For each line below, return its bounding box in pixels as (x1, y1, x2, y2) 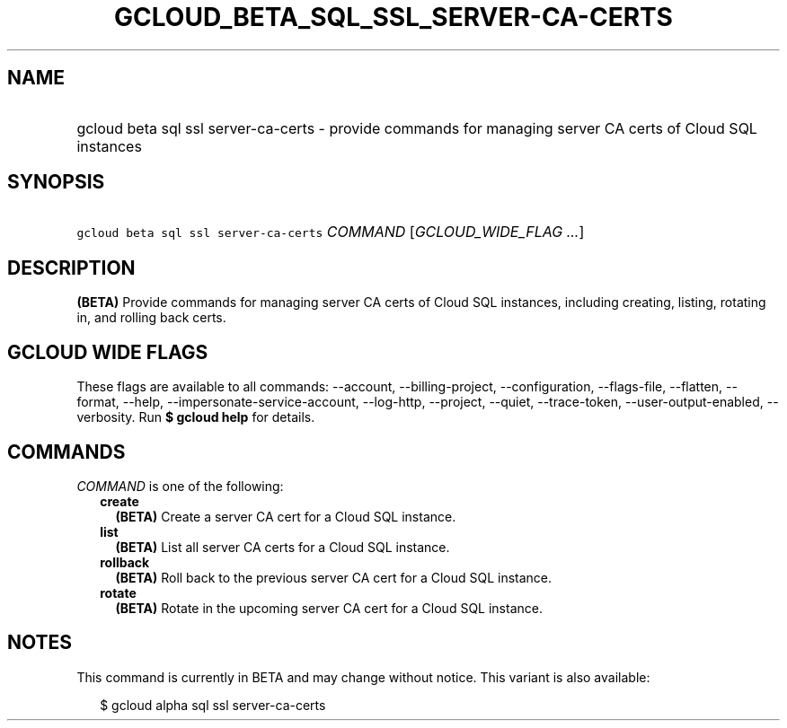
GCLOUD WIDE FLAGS (7, 340, 208, 364)
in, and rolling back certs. (76, 310, 226, 326)
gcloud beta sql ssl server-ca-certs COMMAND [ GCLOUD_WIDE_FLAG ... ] (76, 223, 585, 241)
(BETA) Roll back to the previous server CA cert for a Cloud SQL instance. (115, 569, 553, 585)
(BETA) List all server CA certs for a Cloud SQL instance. (115, 539, 450, 555)
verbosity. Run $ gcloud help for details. (76, 409, 315, 425)
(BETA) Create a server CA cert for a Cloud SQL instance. (115, 508, 456, 524)
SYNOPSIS (7, 171, 105, 194)
